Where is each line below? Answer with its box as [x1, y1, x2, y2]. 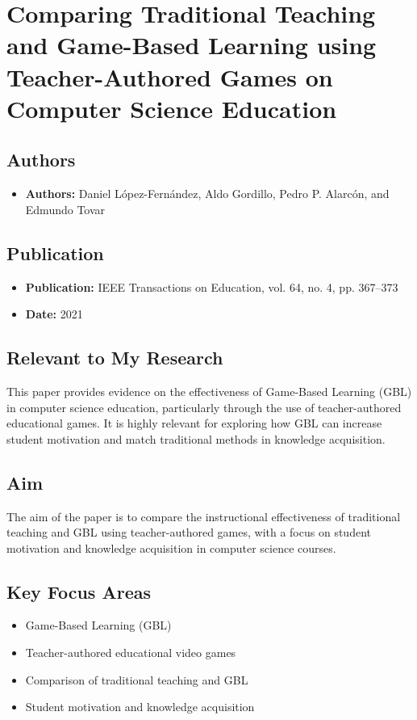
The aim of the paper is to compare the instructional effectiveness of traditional [6, 507, 401, 524]
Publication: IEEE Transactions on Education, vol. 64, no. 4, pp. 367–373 [25, 278, 398, 295]
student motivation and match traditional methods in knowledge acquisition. [6, 430, 386, 447]
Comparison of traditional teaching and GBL [25, 671, 248, 688]
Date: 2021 [25, 305, 83, 322]
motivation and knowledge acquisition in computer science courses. [6, 539, 336, 556]
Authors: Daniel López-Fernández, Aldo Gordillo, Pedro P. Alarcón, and [25, 185, 390, 202]
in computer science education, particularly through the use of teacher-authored [6, 398, 402, 415]
